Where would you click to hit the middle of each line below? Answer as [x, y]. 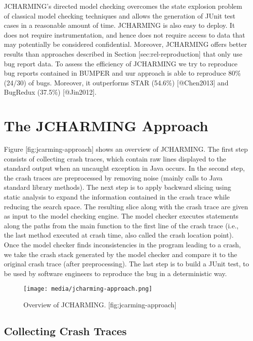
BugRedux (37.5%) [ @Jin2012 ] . [50, 92]
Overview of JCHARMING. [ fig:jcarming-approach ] [100, 305]
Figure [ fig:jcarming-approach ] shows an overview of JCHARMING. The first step [126, 149]
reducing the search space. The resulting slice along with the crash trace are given [126, 206]
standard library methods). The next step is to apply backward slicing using [117, 187]
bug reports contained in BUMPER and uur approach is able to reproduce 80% [122, 73]
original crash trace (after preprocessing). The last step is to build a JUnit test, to [126, 264]
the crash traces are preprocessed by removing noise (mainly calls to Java [113, 177]
